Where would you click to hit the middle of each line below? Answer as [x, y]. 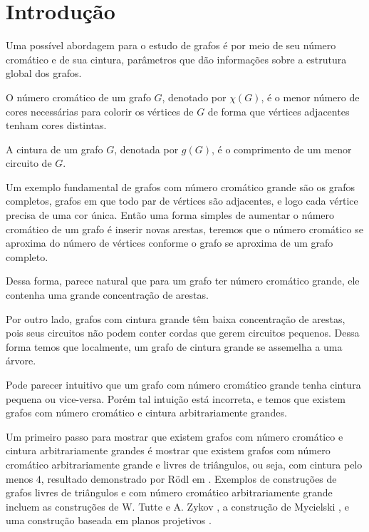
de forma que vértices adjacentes [279, 111]
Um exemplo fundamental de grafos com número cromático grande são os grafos [181, 186]
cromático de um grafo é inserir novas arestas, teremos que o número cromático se [184, 229]
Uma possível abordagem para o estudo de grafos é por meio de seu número [171, 45]
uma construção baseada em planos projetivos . [109, 520]
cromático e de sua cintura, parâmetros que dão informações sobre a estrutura [176, 59]
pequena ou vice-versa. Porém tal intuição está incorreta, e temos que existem [176, 398]
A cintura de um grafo [54, 149]
